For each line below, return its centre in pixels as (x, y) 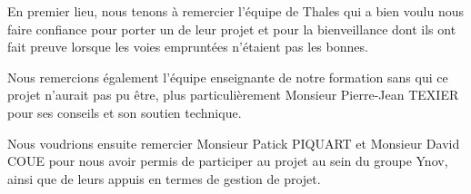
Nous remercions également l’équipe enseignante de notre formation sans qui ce (228, 77)
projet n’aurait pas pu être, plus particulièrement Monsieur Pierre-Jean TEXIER (233, 95)
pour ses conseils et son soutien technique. (125, 112)
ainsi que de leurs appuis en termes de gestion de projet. (164, 178)
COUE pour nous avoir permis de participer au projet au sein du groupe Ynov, (228, 161)
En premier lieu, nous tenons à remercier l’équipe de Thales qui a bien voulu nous (235, 11)
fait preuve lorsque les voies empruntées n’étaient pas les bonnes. (188, 47)
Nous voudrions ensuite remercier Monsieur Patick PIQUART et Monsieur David (234, 143)
